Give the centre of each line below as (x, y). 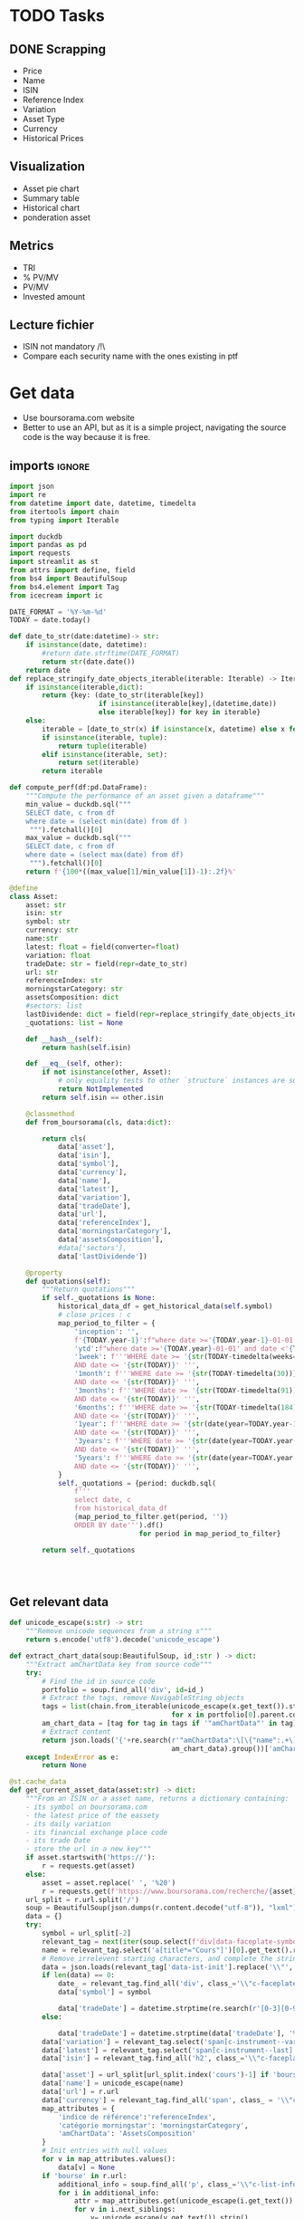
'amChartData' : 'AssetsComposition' (127, 2134)
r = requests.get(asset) (89, 1866)
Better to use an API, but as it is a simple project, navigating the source (154, 427)
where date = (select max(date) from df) (104, 855)
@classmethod (50, 1114)
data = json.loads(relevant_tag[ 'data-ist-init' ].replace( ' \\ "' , (168, 1967)
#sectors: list (54, 1006)
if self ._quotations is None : (99, 1298)
